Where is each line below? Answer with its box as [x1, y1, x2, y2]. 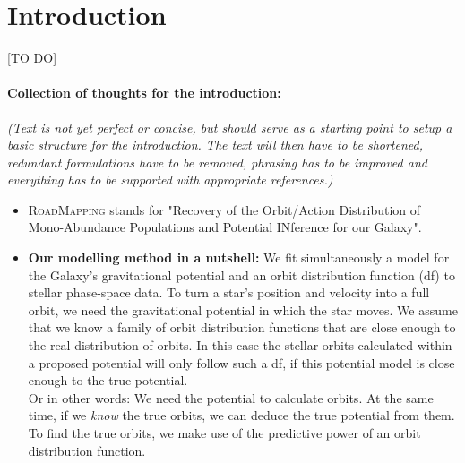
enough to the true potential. [28, 371, 188, 390]
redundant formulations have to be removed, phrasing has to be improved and [7, 152, 427, 171]
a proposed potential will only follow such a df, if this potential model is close [28, 353, 455, 372]
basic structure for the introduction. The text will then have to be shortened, [7, 135, 423, 154]
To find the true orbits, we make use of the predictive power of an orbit [28, 424, 421, 442]
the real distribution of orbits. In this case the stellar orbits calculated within [28, 336, 452, 355]
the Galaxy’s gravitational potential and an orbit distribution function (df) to [28, 265, 455, 284]
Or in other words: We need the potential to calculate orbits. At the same [28, 388, 434, 407]
